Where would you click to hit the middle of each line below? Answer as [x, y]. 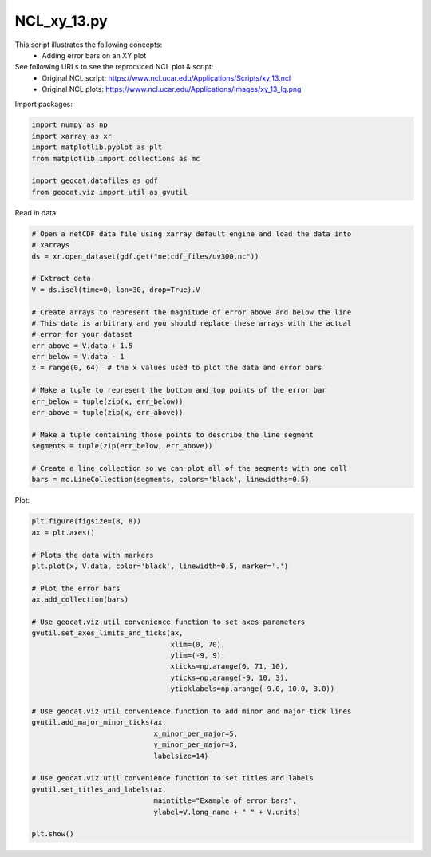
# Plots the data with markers [93, 555]
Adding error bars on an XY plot [94, 55]
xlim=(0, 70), [198, 644]
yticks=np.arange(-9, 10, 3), [229, 677]
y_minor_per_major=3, [196, 745]
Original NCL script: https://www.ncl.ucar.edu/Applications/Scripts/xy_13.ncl [166, 78]
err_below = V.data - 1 [78, 357]
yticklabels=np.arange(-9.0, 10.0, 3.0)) [253, 689]
